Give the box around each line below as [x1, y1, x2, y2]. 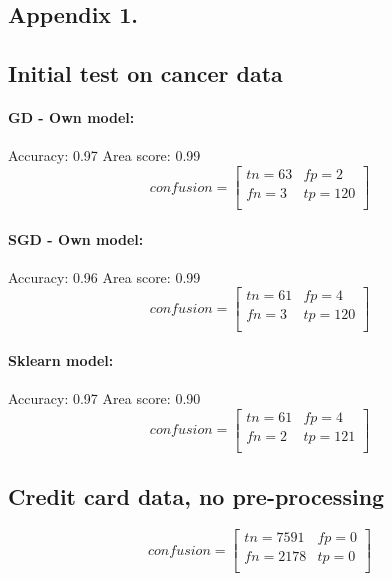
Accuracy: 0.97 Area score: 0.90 [8, 388, 201, 409]
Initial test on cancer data [8, 58, 283, 89]
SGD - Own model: [8, 228, 144, 249]
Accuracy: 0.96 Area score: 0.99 [8, 266, 201, 287]
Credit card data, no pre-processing [8, 481, 385, 512]
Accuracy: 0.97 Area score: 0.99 [8, 145, 201, 166]
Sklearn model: [8, 350, 114, 371]
